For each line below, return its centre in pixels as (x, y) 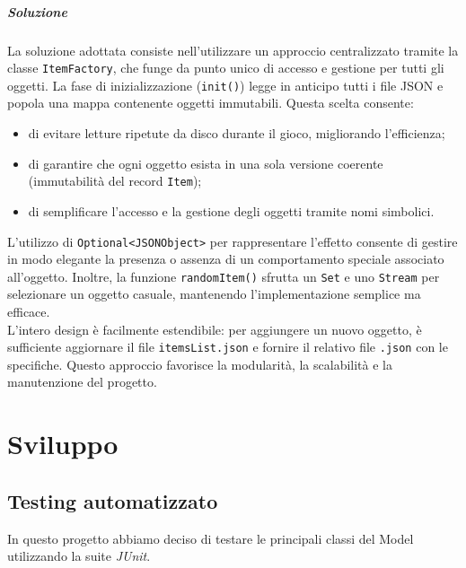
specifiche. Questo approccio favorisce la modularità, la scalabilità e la (200, 364)
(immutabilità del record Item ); (115, 181)
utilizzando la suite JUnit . (79, 556)
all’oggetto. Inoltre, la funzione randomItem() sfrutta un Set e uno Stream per (224, 276)
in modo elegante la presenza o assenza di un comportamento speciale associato (226, 259)
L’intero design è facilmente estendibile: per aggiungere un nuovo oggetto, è (215, 329)
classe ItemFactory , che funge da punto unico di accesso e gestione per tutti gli (226, 68)
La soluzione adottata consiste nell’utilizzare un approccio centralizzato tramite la (233, 50)
